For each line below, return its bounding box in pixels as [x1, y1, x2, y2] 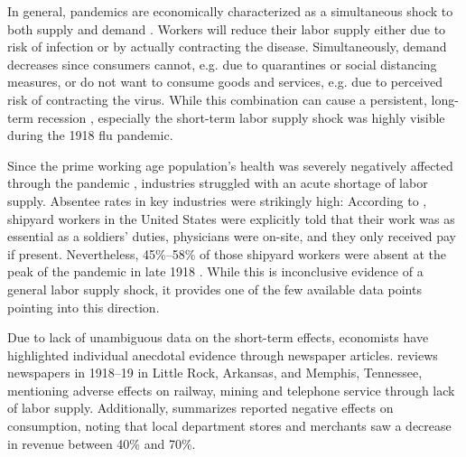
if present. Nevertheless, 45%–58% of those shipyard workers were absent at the [7, 244, 447, 263]
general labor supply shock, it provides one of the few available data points [7, 279, 422, 298]
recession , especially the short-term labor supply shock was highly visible [37, 107, 445, 126]
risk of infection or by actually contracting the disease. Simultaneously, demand [7, 37, 447, 56]
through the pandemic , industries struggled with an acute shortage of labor [7, 173, 428, 192]
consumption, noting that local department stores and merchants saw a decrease [7, 416, 452, 435]
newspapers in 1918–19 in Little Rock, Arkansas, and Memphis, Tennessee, [7, 363, 423, 382]
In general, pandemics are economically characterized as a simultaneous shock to [7, 2, 453, 20]
